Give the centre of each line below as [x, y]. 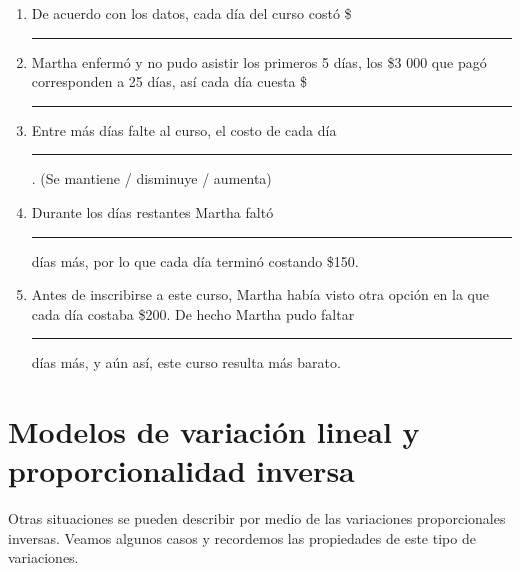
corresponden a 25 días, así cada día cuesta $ [169, 81]
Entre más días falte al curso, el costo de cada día [184, 129]
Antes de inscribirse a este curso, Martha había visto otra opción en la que [260, 294]
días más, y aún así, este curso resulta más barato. [186, 362]
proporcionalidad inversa [181, 470]
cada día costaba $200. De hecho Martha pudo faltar [193, 313]
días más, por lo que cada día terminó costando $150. [195, 260]
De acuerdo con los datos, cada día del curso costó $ [191, 13]
